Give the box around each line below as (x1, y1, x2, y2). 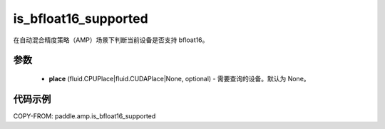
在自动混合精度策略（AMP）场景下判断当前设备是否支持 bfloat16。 (13, 36, 209, 44)
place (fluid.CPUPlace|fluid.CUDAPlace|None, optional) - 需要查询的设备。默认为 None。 (48, 74, 310, 83)
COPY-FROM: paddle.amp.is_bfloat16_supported (13, 111, 156, 120)
